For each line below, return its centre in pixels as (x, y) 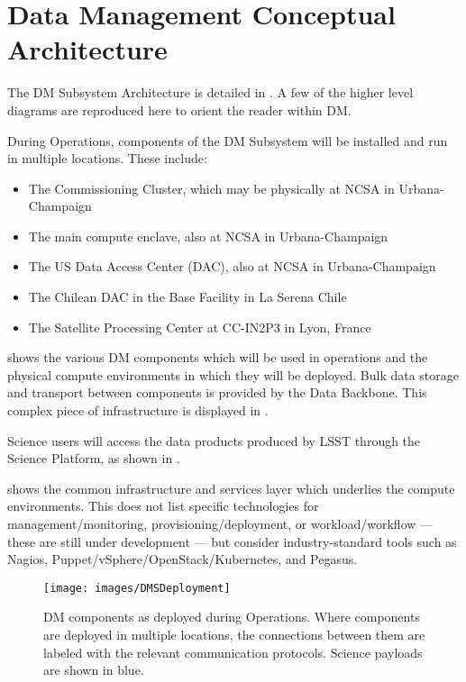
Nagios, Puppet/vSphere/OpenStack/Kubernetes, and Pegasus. (183, 559)
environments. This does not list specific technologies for (163, 506)
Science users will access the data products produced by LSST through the (214, 440)
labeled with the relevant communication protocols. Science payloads (233, 652)
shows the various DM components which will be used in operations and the (218, 357)
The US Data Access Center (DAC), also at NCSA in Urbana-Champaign (232, 266)
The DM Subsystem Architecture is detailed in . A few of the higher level (210, 92)
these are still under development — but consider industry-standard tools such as (232, 541)
